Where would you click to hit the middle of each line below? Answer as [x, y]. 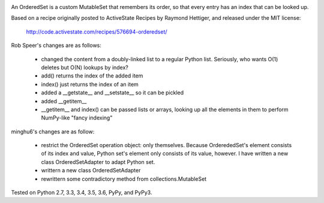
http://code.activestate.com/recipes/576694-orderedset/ [97, 32]
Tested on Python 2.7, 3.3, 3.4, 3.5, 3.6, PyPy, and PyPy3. [82, 193]
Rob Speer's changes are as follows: [56, 46]
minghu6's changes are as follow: [53, 132]
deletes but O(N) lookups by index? [85, 67]
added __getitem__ [64, 101]
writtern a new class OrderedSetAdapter [91, 171]
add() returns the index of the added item [92, 76]
